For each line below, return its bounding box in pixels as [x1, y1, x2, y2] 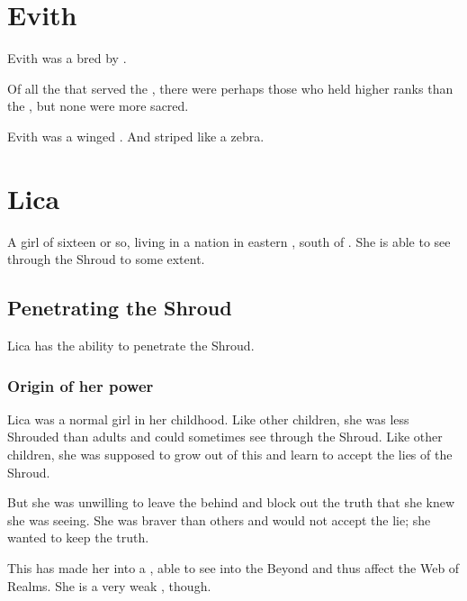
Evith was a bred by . [7, 49, 127, 68]
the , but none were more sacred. [7, 96, 189, 115]
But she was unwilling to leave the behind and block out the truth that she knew [7, 493, 455, 512]
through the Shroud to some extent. [7, 250, 205, 269]
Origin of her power [7, 374, 154, 396]
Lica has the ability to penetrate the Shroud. [7, 336, 255, 355]
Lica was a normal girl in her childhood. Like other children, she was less [7, 409, 409, 428]
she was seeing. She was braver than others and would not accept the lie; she [7, 510, 431, 529]
